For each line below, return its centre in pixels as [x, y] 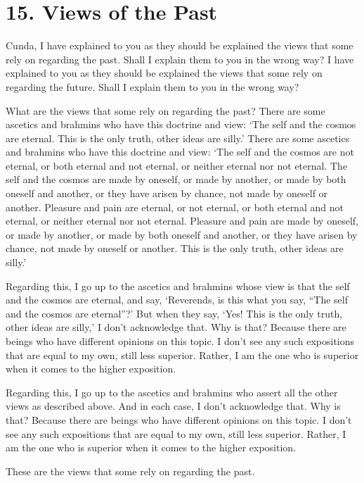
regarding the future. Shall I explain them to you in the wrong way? [152, 86]
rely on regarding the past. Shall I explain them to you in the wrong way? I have [180, 59]
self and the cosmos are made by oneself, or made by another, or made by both [176, 179]
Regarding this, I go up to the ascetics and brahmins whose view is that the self [178, 286]
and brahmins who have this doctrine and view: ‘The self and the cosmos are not [180, 152]
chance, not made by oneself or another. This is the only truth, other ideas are [175, 248]
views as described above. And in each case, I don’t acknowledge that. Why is [173, 406]
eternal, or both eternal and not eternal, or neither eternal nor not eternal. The [177, 165]
